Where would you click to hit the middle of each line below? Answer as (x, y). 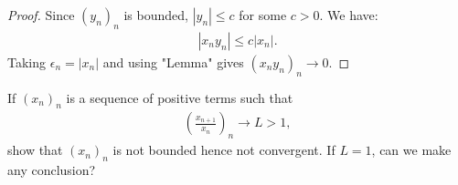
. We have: (349, 15)
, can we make (411, 150)
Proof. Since (41, 15)
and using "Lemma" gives (173, 62)
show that (35, 150)
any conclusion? (52, 170)
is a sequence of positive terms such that (180, 97)
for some (263, 15)
